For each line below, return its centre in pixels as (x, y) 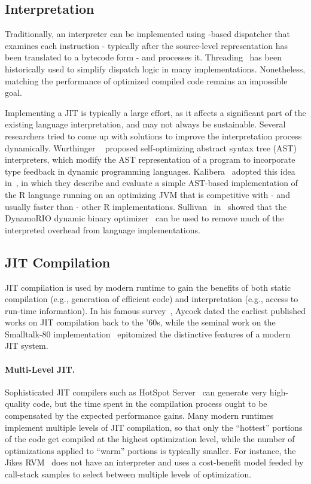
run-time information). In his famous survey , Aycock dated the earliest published (155, 310)
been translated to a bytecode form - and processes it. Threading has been (143, 57)
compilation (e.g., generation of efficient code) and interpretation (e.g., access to (152, 299)
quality (18, 404)
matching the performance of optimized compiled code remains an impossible (146, 80)
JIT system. (27, 346)
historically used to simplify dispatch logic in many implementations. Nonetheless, (155, 69)
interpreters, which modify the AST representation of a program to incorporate (150, 159)
